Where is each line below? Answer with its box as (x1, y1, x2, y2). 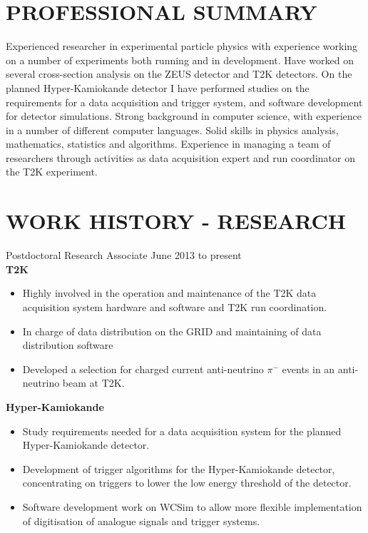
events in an (282, 361, 335, 376)
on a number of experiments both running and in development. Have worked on (6, 52, 354, 67)
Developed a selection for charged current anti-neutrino (22, 361, 264, 376)
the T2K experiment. (6, 164, 98, 179)
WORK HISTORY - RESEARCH (6, 206, 347, 235)
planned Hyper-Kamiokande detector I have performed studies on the (6, 80, 310, 95)
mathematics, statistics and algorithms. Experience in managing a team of (6, 136, 331, 151)
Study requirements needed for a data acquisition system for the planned (22, 423, 342, 438)
